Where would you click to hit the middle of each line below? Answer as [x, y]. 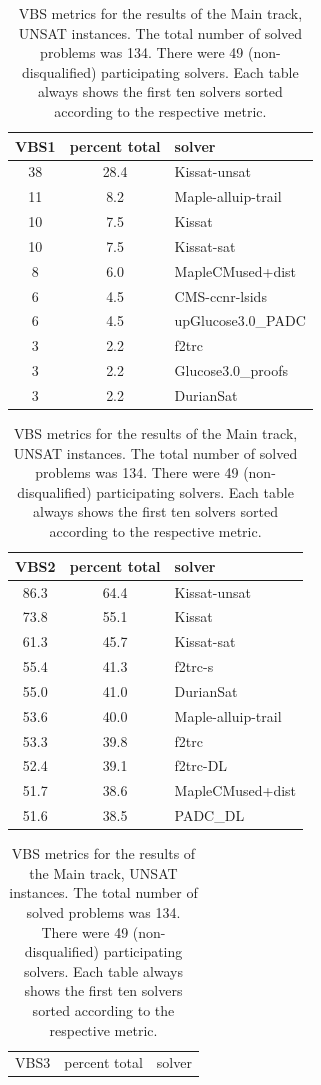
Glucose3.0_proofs [231, 370]
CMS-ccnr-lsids [220, 295]
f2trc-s [194, 666]
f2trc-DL [201, 765]
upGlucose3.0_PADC [240, 320]
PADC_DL [209, 815]
